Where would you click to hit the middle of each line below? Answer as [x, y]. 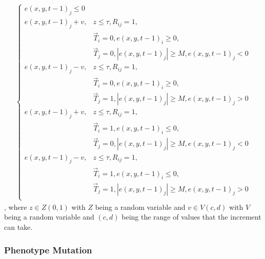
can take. [18, 227]
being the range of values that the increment [191, 217]
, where [16, 207]
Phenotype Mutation [48, 250]
